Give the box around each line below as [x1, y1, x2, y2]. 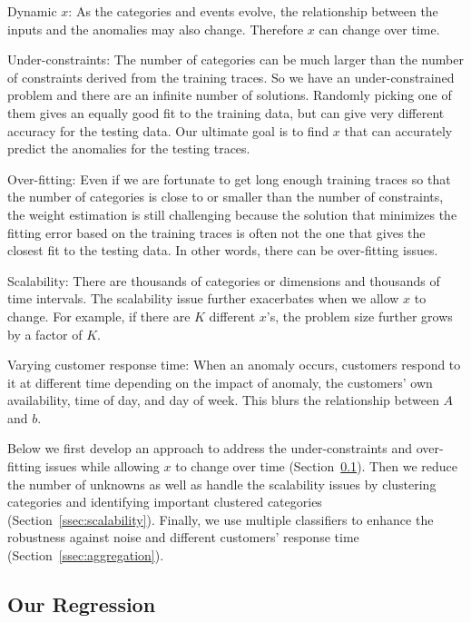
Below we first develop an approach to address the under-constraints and [7, 439, 413, 458]
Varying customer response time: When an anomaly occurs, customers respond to [7, 355, 461, 374]
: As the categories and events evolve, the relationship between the [68, 2, 438, 20]
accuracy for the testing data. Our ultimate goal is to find [7, 121, 329, 140]
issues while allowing [45, 457, 160, 476]
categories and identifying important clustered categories [7, 492, 322, 511]
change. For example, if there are [7, 306, 191, 325]
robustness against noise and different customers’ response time [7, 528, 359, 547]
